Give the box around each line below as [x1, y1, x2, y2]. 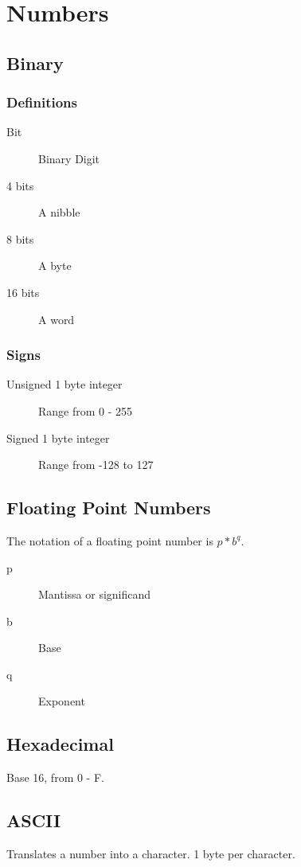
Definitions [6, 92, 77, 112]
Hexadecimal [6, 732, 114, 756]
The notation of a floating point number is [6, 532, 213, 549]
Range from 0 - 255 [38, 402, 133, 419]
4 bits [6, 177, 34, 193]
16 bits [6, 283, 40, 300]
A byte [38, 257, 72, 274]
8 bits [6, 230, 34, 247]
